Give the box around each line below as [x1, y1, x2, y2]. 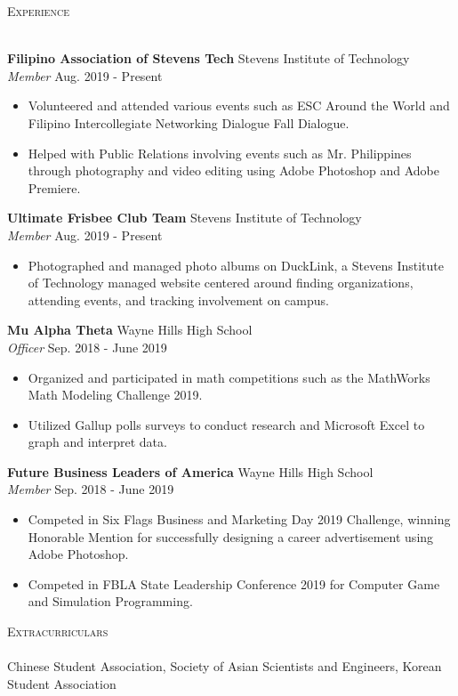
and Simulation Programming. [28, 592, 193, 611]
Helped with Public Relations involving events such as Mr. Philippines [28, 143, 412, 162]
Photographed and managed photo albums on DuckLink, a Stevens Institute [28, 255, 444, 274]
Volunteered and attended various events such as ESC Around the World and [28, 96, 450, 115]
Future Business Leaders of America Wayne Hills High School [7, 462, 374, 481]
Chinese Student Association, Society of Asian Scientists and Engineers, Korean [7, 657, 442, 676]
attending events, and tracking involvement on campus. [28, 290, 329, 309]
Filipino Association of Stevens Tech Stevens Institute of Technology [7, 49, 410, 68]
